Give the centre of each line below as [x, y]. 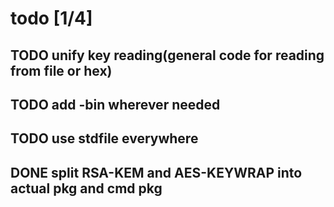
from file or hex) [61, 70]
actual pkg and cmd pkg [86, 188]
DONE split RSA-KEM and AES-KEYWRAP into [156, 172]
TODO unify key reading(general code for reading [167, 55]
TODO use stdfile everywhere [104, 138]
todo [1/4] [51, 18]
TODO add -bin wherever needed [115, 104]
